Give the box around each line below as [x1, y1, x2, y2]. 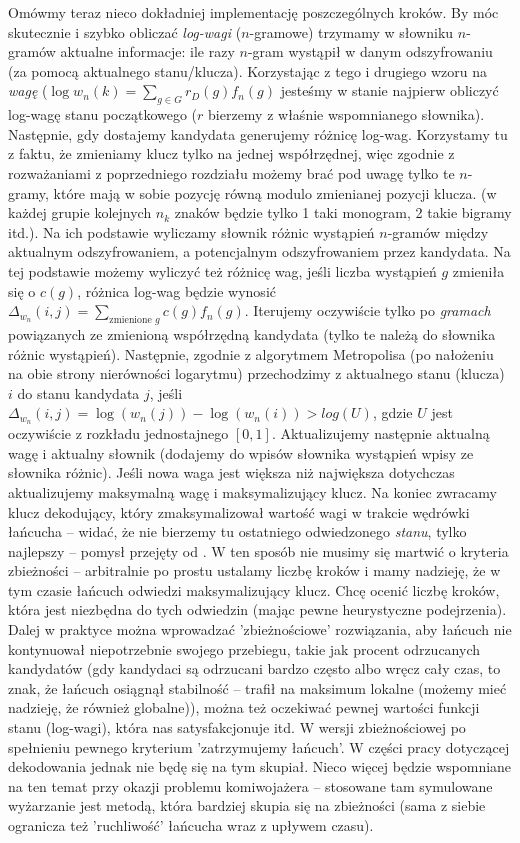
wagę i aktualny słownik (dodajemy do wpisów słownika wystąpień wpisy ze [8, 442, 474, 463]
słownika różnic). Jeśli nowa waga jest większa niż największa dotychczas [8, 462, 455, 483]
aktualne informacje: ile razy [60, 41, 235, 62]
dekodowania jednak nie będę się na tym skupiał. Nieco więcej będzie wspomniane [8, 756, 512, 777]
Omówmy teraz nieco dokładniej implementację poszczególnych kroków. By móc [8, 2, 499, 22]
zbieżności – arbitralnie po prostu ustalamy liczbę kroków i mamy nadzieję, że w [8, 560, 501, 581]
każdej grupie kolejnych [8, 202, 152, 223]
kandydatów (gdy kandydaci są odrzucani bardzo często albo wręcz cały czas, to [8, 658, 501, 679]
